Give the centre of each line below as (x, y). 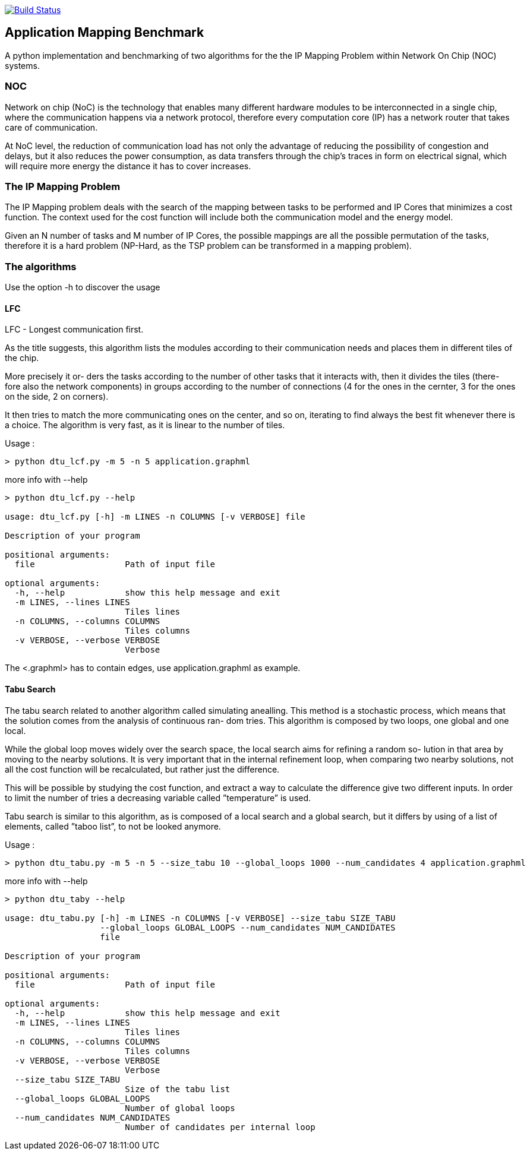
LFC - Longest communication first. (74, 330)
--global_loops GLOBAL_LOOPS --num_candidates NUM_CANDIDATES (248, 927)
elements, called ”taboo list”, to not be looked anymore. (113, 826)
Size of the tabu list (178, 1089)
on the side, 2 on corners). (57, 397)
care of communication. (51, 127)
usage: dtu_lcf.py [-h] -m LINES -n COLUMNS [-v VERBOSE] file (155, 517)
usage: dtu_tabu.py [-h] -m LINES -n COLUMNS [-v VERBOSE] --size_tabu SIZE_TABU (200, 918)
